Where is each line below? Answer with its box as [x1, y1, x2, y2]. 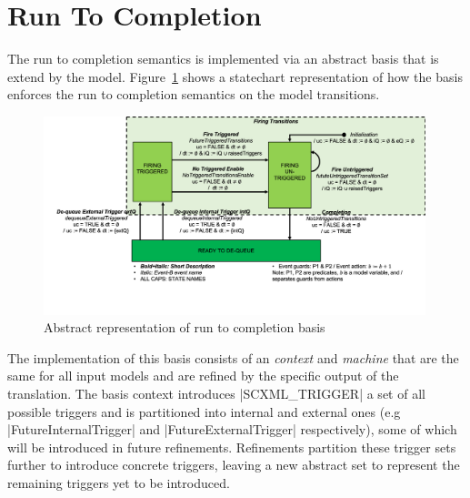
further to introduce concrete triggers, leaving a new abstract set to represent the [7, 455, 460, 474]
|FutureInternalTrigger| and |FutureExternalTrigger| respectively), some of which [7, 420, 457, 439]
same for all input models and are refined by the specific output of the [7, 366, 399, 385]
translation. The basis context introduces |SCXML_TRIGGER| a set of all [7, 383, 425, 402]
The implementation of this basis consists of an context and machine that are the [7, 348, 459, 367]
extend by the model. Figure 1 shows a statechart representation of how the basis [7, 66, 463, 86]
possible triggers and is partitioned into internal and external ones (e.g [7, 401, 401, 421]
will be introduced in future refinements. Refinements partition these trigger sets [7, 437, 456, 456]
